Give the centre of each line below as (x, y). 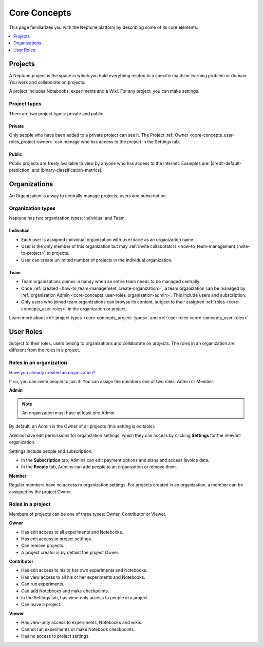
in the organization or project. (97, 309)
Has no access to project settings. (56, 636)
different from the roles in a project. (45, 350)
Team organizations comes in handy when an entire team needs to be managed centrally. (111, 282)
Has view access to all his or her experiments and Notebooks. (83, 577)
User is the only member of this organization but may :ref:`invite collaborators (99, 246)
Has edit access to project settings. (57, 539)
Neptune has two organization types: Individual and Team (67, 218)
